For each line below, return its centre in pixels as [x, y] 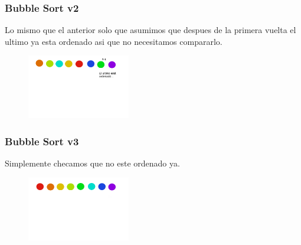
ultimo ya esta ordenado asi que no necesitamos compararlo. [114, 41]
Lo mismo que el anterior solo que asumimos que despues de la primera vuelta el [150, 30]
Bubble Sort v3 [42, 141]
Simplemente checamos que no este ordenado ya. [92, 163]
